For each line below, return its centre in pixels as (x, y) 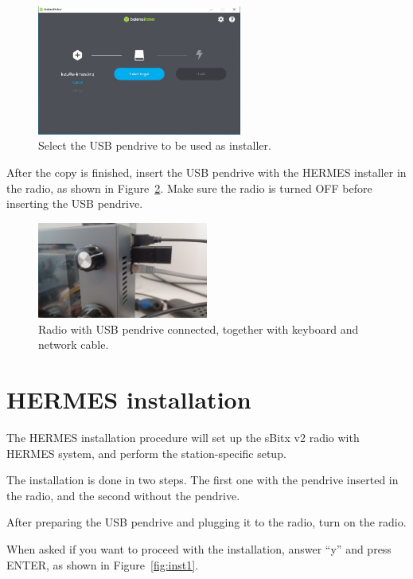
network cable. (74, 344)
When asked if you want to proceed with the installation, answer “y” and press (199, 548)
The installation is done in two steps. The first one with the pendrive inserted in (203, 480)
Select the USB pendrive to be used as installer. (155, 145)
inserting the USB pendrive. (75, 203)
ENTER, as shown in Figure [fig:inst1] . (103, 564)
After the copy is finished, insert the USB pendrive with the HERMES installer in (206, 172)
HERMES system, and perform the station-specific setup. (146, 453)
